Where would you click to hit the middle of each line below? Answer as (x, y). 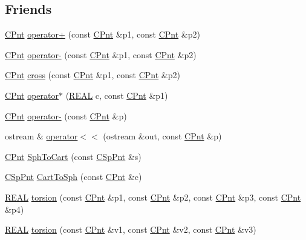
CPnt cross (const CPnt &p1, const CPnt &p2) (93, 75)
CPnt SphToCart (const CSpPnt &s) (73, 156)
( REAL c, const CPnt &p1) (117, 95)
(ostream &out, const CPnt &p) (162, 136)
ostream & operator (41, 136)
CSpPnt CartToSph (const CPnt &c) (73, 177)
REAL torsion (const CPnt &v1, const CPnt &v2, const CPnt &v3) (131, 229)
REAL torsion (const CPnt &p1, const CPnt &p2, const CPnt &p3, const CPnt (153, 197)
